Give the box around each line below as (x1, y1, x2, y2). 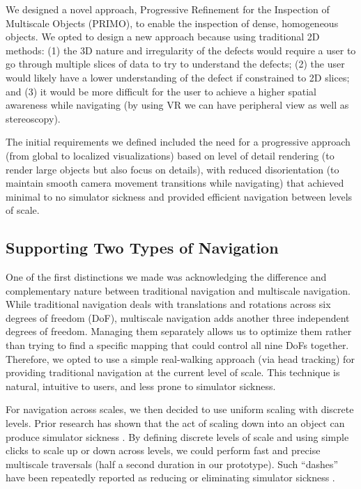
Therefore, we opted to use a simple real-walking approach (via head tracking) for (6, 351, 355, 366)
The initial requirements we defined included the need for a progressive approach (6, 134, 351, 149)
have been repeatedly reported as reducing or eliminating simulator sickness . (6, 470, 335, 485)
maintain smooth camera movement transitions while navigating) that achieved (6, 176, 344, 190)
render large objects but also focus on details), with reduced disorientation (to (6, 162, 339, 176)
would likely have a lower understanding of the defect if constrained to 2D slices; (6, 70, 350, 84)
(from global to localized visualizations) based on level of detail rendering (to (6, 148, 335, 162)
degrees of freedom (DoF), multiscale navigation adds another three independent (6, 310, 350, 325)
